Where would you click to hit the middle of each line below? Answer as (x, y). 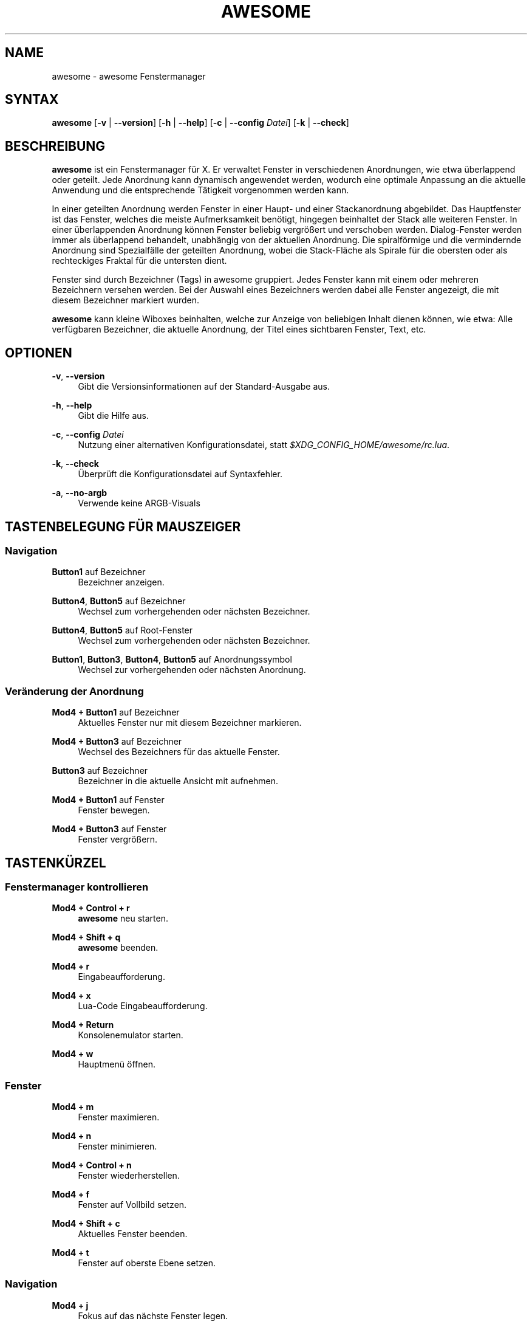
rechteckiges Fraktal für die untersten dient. (139, 261)
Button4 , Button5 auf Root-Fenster (122, 630)
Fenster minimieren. (118, 1146)
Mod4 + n (72, 1136)
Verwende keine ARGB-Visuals (139, 503)
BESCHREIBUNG (55, 146)
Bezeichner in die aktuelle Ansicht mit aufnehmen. (178, 781)
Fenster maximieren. (119, 1117)
